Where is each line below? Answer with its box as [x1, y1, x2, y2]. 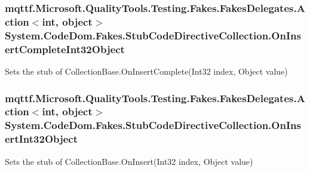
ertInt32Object [5, 131, 78, 146]
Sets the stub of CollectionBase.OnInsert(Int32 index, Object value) [5, 155, 253, 167]
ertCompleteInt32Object [5, 41, 125, 56]
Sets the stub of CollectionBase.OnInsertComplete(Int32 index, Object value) [5, 64, 288, 77]
